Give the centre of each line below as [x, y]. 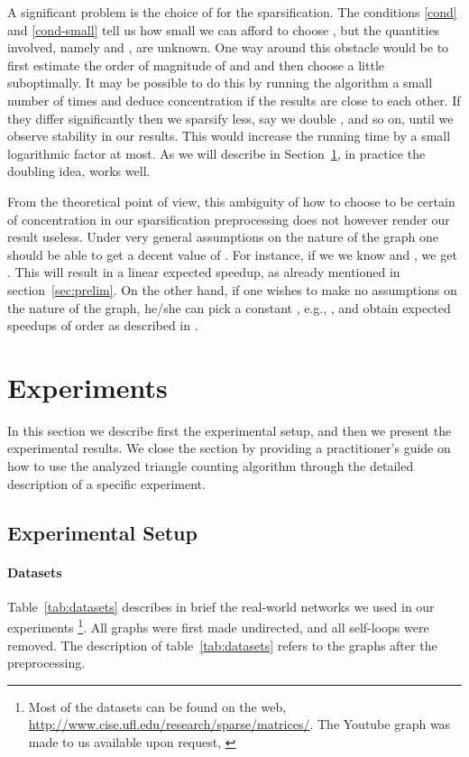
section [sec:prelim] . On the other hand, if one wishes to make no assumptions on [232, 289]
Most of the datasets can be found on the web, [157, 706]
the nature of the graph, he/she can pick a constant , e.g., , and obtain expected [229, 307]
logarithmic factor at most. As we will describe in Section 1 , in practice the [216, 153]
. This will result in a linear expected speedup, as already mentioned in [204, 272]
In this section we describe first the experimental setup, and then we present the [230, 430]
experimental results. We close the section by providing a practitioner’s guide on [229, 448]
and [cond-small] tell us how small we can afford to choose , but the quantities [224, 29]
